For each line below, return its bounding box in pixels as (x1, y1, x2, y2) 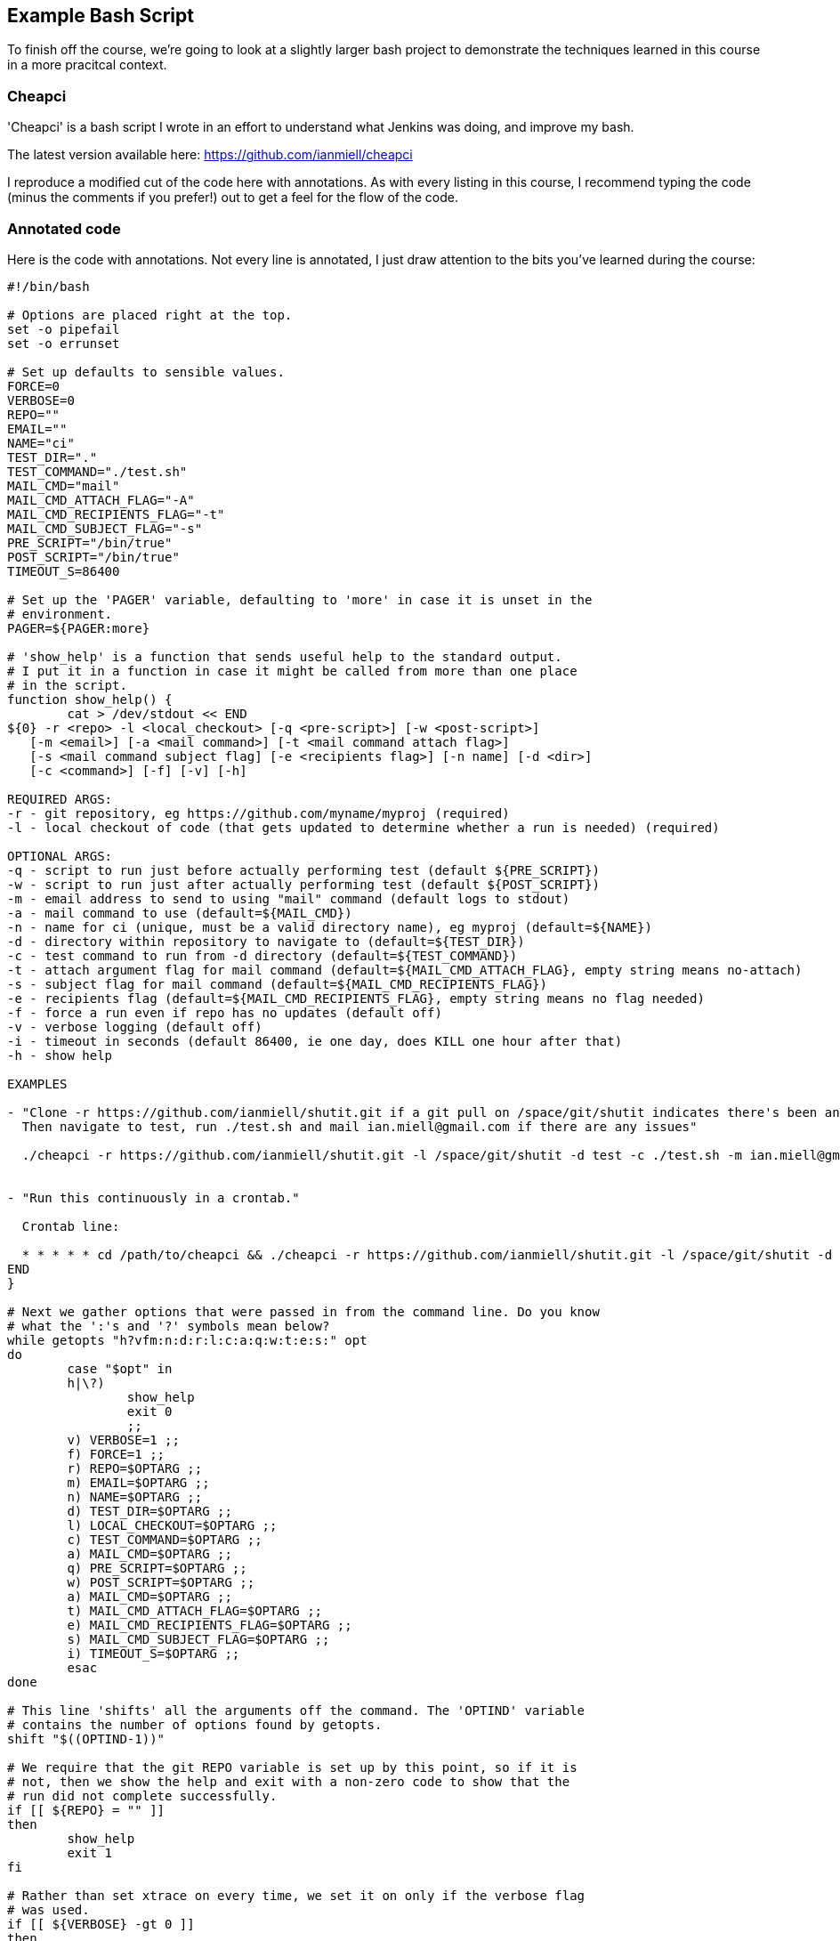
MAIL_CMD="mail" (7, 478, 120, 493)
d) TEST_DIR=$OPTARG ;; (67, 1503, 232, 1518)
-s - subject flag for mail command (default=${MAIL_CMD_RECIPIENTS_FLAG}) (7, 976, 547, 991)
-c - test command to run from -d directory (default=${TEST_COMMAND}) (7, 948, 518, 963)
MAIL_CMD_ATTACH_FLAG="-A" (7, 492, 195, 507)
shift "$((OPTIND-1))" (7, 1731, 166, 1746)
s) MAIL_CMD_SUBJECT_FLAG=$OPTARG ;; (67, 1631, 330, 1646)
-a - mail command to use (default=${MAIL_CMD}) (7, 905, 352, 920)
